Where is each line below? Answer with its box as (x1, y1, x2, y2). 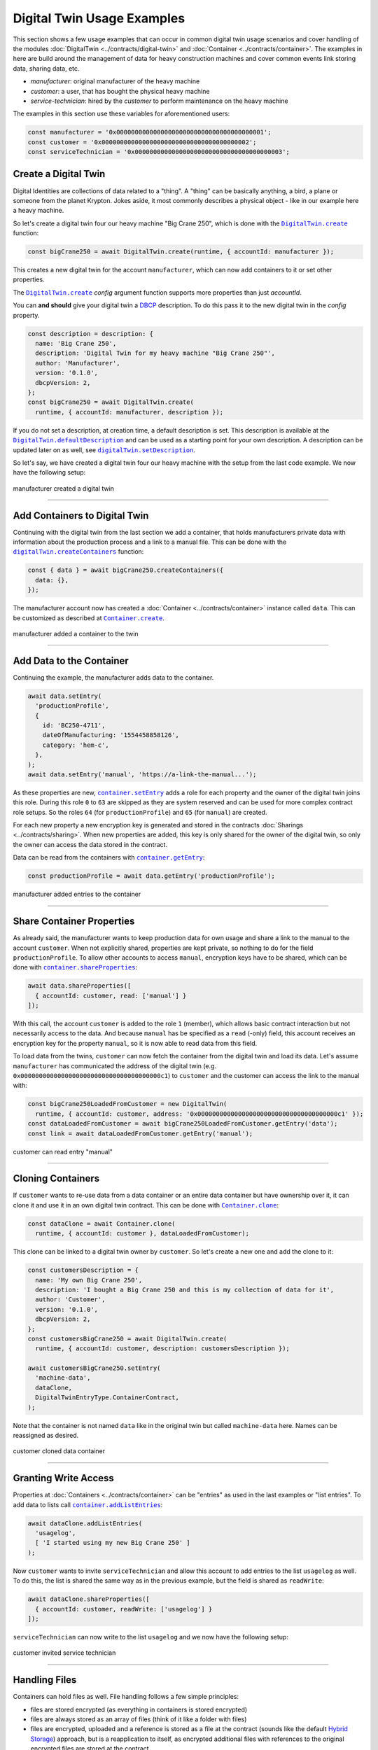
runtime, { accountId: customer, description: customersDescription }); (35, 1345, 290, 1352)
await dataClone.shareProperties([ (27, 1595, 150, 1603)
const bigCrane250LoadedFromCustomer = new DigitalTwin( (27, 1100, 227, 1108)
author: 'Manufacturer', (35, 359, 120, 367)
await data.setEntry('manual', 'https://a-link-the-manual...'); (27, 770, 257, 778)
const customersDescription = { (27, 1266, 139, 1274)
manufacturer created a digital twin (13, 484, 115, 493)
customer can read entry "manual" (13, 1147, 113, 1156)
